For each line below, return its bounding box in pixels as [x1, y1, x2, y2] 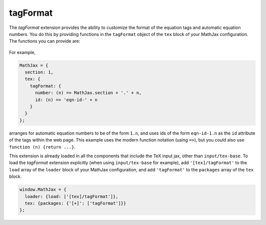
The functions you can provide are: [9, 38, 81, 44]
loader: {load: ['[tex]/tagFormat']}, [25, 194, 118, 199]
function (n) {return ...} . [9, 144, 76, 150]
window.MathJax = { [19, 187, 66, 193]
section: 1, [25, 69, 54, 75]
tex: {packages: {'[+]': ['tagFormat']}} [25, 200, 127, 206]
